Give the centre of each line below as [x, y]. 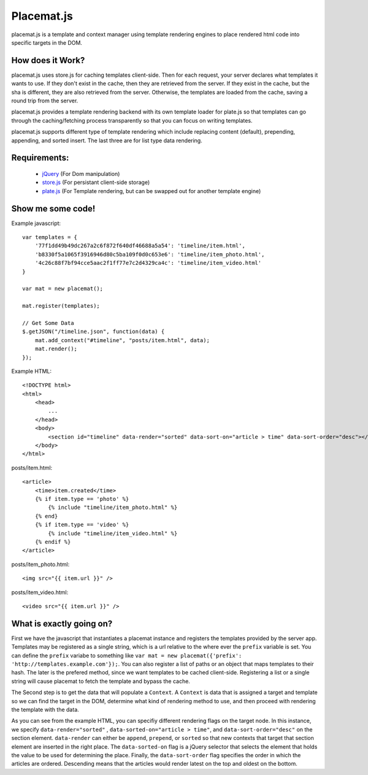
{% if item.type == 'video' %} [82, 525]
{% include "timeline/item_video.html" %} [113, 533]
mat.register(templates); [61, 306]
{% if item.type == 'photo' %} [82, 499]
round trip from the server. [45, 101]
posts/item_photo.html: [40, 564]
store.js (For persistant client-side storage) [96, 182]
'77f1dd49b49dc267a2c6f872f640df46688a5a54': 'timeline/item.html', [140, 246]
